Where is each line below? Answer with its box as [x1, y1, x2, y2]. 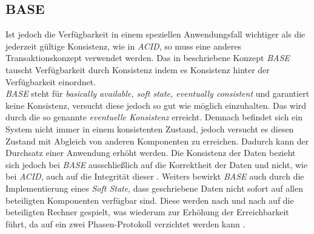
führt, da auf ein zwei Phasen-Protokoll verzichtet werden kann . [5, 217, 246, 230]
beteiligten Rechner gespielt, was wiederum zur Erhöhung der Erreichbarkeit [5, 206, 289, 218]
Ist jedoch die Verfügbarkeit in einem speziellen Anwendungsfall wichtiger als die [5, 28, 306, 41]
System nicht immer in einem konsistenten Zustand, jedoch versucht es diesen [5, 122, 294, 135]
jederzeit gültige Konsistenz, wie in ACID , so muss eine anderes [5, 39, 241, 52]
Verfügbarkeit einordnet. [5, 75, 96, 88]
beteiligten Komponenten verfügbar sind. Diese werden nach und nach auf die [5, 193, 294, 206]
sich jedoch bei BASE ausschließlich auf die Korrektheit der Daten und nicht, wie [5, 158, 308, 171]
